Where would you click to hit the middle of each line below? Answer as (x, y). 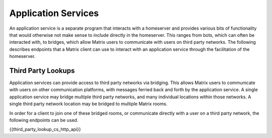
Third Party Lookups (42, 71)
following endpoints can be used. (44, 120)
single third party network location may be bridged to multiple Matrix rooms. (88, 104)
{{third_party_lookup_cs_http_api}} (45, 129)
